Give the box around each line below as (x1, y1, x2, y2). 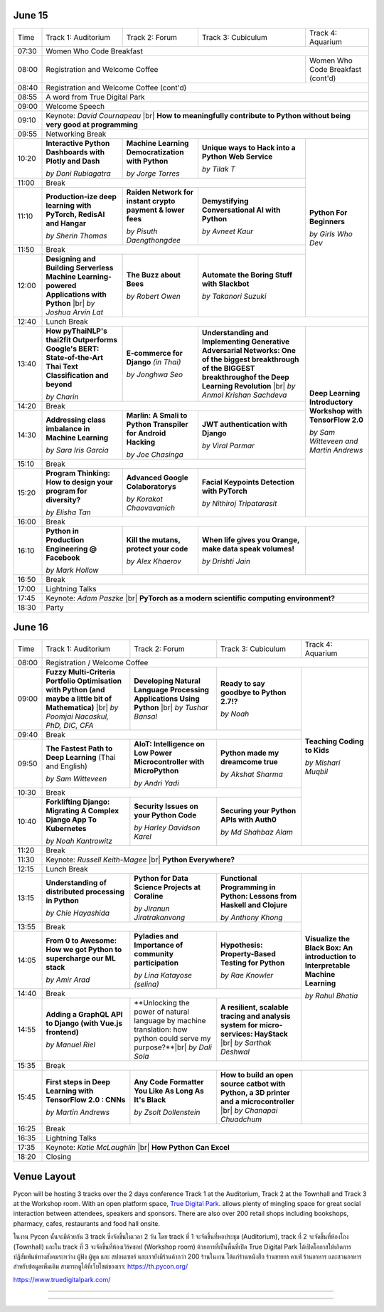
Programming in (220, 882, 277, 892)
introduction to (304, 952, 357, 962)
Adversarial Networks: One (201, 345, 297, 355)
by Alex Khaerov (126, 556, 181, 566)
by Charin (46, 391, 79, 401)
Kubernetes (46, 824, 87, 834)
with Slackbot (201, 278, 250, 288)
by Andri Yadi (134, 778, 179, 788)
